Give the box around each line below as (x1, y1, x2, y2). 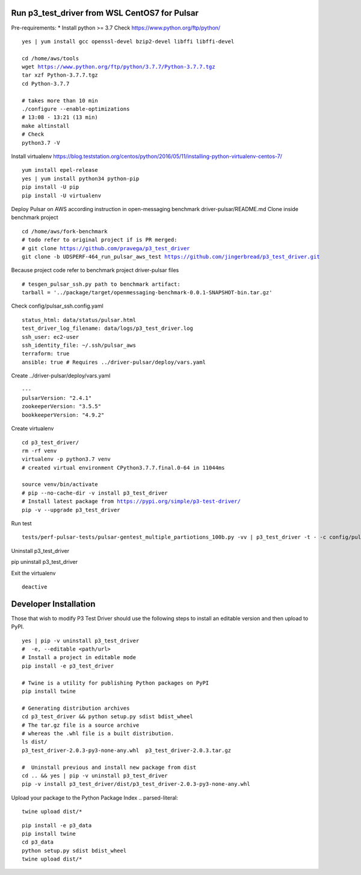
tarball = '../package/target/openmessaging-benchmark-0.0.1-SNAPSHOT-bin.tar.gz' (22, 289, 273, 296)
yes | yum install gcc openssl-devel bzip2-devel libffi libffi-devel (22, 38, 235, 45)
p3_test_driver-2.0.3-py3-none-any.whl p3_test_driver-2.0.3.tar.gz (22, 747, 232, 754)
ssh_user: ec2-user (22, 333, 79, 340)
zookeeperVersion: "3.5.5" (22, 403, 102, 410)
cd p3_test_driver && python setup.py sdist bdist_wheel (22, 713, 194, 720)
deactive (22, 584, 48, 590)
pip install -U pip (22, 184, 79, 191)
